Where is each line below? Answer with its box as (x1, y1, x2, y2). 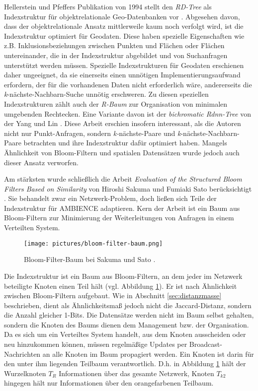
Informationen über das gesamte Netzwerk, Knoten (59, 368, 214, 378)
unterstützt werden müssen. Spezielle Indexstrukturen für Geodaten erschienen (4, 60, 244, 70)
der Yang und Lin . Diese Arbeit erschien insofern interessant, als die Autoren (4, 118, 241, 129)
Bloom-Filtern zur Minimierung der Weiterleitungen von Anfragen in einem (4, 212, 234, 223)
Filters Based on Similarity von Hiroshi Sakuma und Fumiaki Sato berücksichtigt (4, 183, 252, 194)
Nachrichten (4, 348, 41, 359)
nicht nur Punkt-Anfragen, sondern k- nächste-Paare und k (4, 128, 181, 138)
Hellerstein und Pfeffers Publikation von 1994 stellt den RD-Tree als (4, 1, 212, 11)
